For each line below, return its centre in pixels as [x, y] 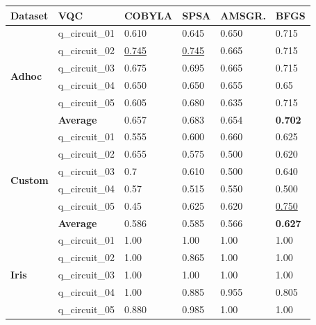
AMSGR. [243, 15]
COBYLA [148, 15]
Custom [30, 180]
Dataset [30, 15]
